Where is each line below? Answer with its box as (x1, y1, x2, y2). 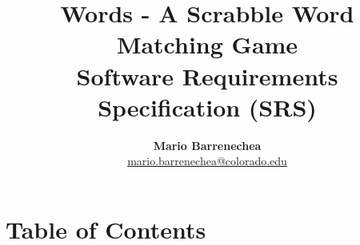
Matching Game (116, 28, 298, 61)
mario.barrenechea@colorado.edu (127, 152, 287, 169)
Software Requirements (76, 59, 338, 92)
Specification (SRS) (98, 90, 317, 123)
